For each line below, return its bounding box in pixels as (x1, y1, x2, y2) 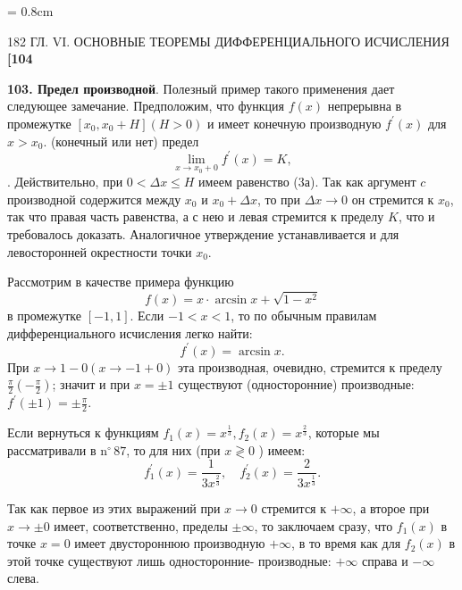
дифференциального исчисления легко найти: (7, 323, 253, 342)
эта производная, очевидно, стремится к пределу (178, 357, 442, 376)
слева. (7, 569, 39, 587)
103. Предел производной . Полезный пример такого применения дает (7, 79, 395, 97)
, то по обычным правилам (231, 306, 377, 325)
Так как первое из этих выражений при (7, 498, 221, 517)
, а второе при (352, 498, 430, 517)
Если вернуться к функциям (7, 423, 159, 442)
